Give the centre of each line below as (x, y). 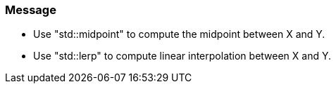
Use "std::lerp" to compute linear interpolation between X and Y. (182, 56)
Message (31, 10)
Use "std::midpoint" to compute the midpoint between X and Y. (179, 34)
